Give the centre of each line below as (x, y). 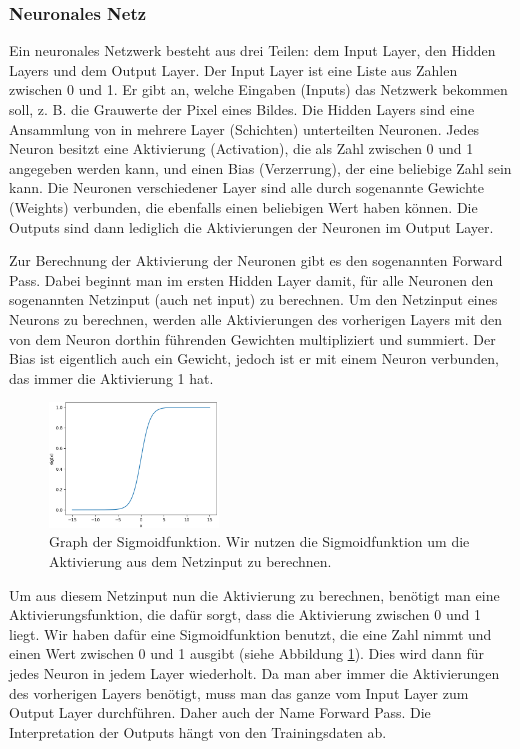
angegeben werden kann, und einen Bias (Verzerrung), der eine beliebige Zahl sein (260, 167)
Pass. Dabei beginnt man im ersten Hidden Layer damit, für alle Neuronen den (251, 279)
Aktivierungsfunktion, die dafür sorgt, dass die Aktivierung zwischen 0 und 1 (245, 614)
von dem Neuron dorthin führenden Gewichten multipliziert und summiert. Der (252, 338)
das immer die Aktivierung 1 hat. (111, 377)
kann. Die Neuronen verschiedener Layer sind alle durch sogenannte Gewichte (246, 187)
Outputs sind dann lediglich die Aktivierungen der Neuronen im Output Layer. (251, 226)
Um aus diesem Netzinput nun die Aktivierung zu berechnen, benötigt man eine (254, 594)
